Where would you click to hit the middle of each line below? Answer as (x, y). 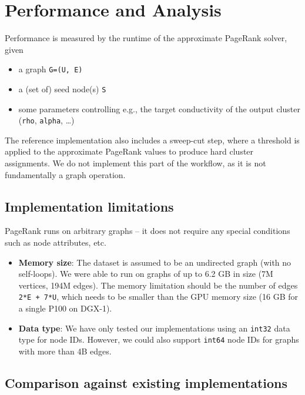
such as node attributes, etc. (56, 242)
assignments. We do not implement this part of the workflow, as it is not (135, 163)
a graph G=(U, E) (51, 69)
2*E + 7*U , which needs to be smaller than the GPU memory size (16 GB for (158, 297)
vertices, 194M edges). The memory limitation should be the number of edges (158, 285)
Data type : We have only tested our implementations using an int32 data (154, 328)
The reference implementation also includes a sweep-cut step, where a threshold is (152, 140)
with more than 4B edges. (65, 351)
